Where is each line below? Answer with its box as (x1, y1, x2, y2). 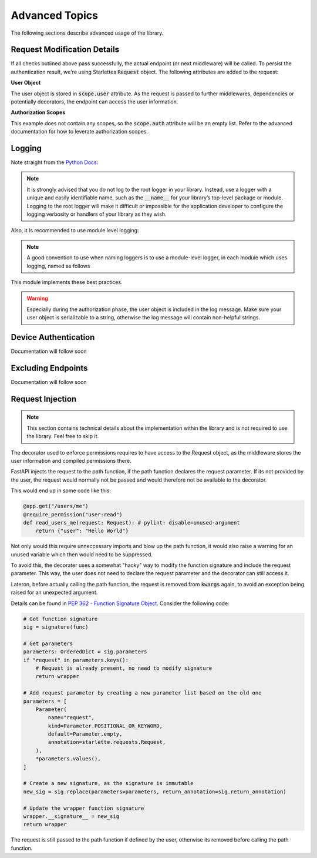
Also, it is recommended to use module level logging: (11, 227, 139, 234)
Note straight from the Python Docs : (11, 159, 99, 166)
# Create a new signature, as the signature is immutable (23, 780, 194, 787)
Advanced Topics (11, 9, 98, 22)
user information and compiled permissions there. (11, 457, 131, 464)
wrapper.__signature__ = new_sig (23, 813, 120, 820)
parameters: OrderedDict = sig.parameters (23, 649, 147, 655)
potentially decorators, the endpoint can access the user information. (11, 98, 178, 105)
